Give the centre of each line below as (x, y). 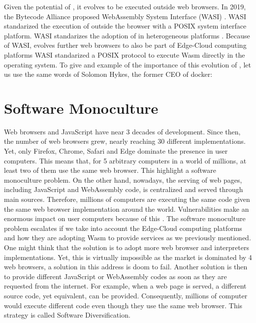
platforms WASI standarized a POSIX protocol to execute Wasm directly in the (125, 54)
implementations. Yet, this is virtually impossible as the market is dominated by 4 (128, 257)
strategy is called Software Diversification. (67, 315)
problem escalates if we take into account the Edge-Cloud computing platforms (123, 228)
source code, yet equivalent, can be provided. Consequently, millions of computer (126, 295)
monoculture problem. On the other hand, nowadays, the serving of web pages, (123, 179)
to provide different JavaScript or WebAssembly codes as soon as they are (115, 276)
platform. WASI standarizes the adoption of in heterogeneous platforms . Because (127, 35)
